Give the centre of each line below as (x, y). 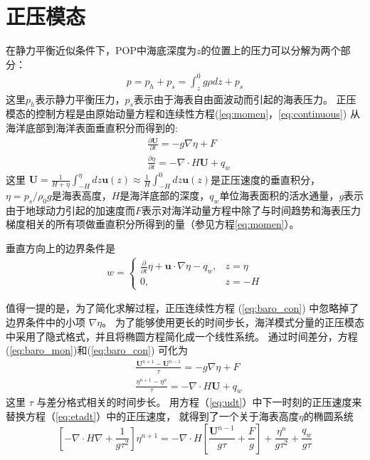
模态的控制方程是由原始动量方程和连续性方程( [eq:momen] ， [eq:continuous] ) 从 (183, 114)
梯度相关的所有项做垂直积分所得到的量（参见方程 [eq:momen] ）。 (153, 224)
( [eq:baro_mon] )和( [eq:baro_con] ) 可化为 (97, 350)
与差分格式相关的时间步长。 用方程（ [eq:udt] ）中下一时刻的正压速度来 (199, 402)
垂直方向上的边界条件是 (60, 247)
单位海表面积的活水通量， (279, 195)
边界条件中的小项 (46, 322)
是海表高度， (81, 195)
